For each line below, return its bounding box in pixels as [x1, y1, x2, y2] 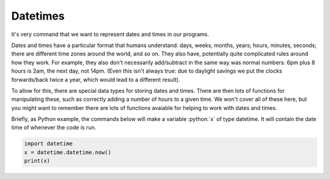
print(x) [24, 158, 51, 164]
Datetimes [11, 9, 65, 23]
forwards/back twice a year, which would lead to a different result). [11, 76, 180, 83]
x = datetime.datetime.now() [24, 148, 112, 156]
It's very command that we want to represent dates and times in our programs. [11, 31, 210, 38]
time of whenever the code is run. [11, 124, 97, 131]
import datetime [24, 141, 73, 147]
